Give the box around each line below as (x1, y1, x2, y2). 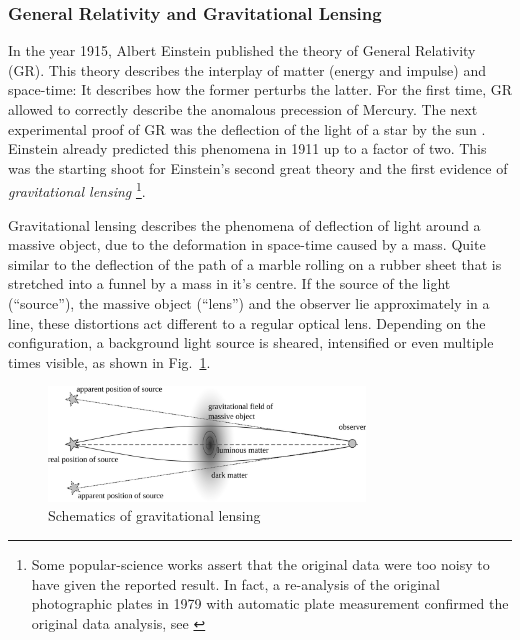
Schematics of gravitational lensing (48, 505, 261, 526)
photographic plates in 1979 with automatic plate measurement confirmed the (31, 593, 509, 614)
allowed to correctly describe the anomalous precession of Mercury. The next (8, 99, 478, 119)
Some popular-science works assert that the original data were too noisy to (31, 554, 490, 575)
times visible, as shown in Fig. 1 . (8, 351, 211, 372)
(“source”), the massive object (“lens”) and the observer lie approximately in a (8, 293, 490, 313)
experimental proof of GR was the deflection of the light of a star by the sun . (8, 118, 486, 139)
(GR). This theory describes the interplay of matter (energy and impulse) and (8, 59, 486, 80)
